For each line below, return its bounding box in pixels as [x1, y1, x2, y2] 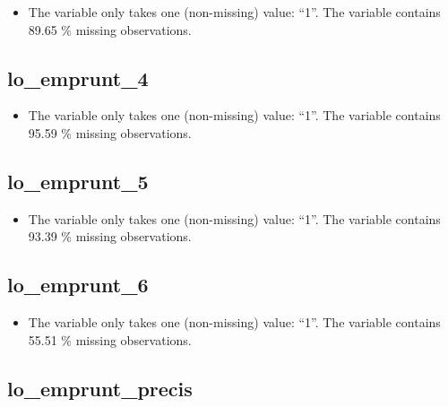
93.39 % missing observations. [28, 227, 192, 246]
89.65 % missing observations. [28, 20, 192, 39]
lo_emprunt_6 [7, 271, 149, 299]
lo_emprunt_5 [7, 167, 149, 195]
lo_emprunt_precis [7, 374, 193, 402]
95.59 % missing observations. [28, 123, 192, 142]
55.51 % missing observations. [28, 330, 192, 349]
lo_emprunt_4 [7, 64, 149, 91]
